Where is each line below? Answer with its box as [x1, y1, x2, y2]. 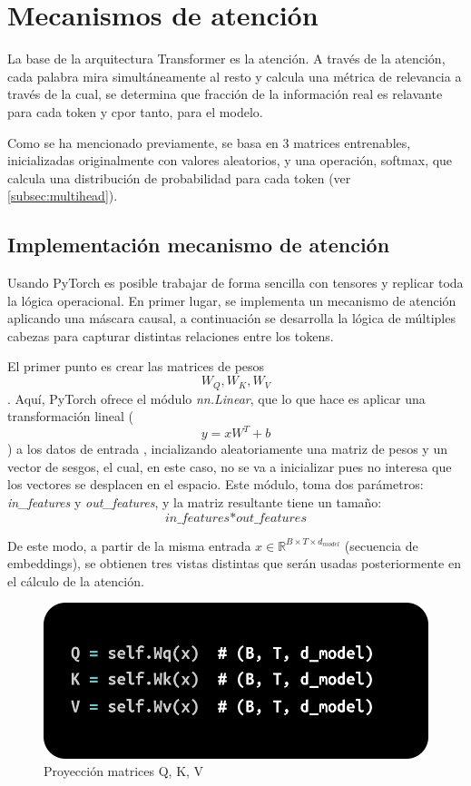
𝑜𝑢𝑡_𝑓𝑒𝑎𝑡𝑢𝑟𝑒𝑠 [236, 511, 307, 525]
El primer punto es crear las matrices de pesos [7, 357, 265, 376]
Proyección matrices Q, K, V [44, 761, 204, 781]
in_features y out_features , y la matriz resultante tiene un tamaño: [7, 492, 382, 511]
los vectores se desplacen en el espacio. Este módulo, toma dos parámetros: [7, 475, 424, 494]
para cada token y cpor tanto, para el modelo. [7, 102, 263, 121]
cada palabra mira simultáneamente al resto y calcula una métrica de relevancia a [7, 66, 462, 85]
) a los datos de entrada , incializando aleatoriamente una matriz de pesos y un [7, 439, 447, 458]
